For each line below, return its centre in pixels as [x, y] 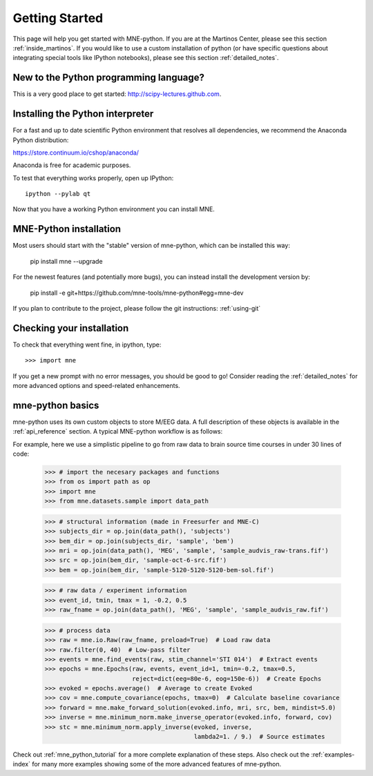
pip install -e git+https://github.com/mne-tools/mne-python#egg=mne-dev [137, 293]
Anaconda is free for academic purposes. [72, 165]
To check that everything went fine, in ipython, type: [87, 345]
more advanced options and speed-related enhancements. [96, 386]
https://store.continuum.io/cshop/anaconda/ [76, 153]
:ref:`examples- [333, 755]
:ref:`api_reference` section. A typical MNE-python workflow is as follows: [118, 431]
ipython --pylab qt [58, 194]
